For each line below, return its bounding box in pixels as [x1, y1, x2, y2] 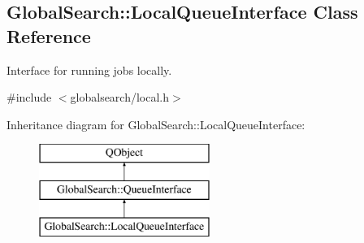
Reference [6, 23, 91, 48]
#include [6, 89, 52, 106]
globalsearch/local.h [70, 89, 170, 106]
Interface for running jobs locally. [6, 61, 172, 78]
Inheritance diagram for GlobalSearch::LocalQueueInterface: [6, 115, 305, 132]
